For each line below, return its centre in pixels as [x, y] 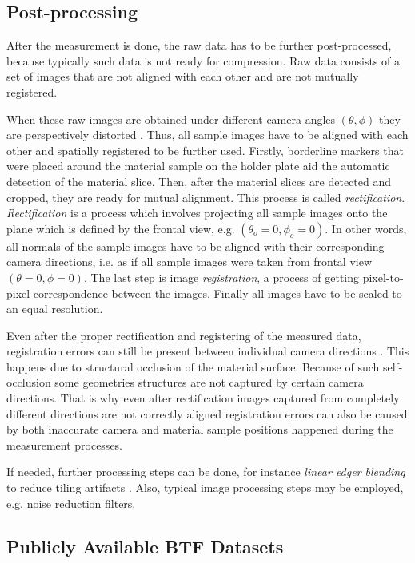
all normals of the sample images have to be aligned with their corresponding [196, 246]
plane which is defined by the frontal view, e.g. [121, 228]
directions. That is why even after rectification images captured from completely [203, 398]
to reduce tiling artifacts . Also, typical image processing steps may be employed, [205, 488]
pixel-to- [383, 277]
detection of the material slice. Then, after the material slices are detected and [199, 181]
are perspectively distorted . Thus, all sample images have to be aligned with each [207, 135]
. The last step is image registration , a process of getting [221, 277]
